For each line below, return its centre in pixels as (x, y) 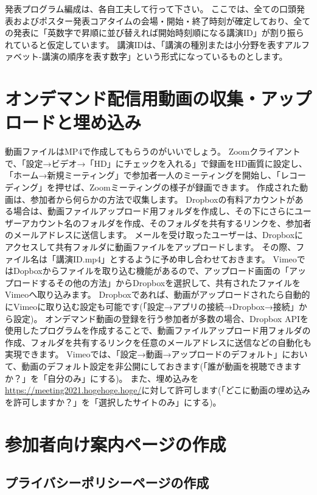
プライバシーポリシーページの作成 (107, 483)
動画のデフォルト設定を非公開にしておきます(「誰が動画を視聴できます (161, 366)
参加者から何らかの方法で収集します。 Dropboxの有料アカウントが (162, 199)
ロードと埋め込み (73, 122)
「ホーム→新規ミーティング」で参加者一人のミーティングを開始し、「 (143, 175)
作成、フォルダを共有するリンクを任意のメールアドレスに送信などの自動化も (158, 342)
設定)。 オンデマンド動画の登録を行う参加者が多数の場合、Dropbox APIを (161, 318)
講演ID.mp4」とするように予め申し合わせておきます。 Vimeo (176, 258)
